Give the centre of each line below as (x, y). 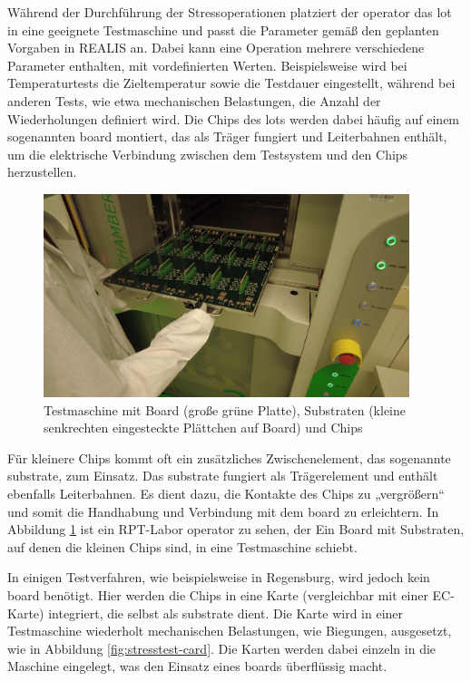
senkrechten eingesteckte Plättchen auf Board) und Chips (203, 428)
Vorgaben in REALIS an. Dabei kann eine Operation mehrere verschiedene (216, 48)
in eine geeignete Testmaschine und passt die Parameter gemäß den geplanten (223, 29)
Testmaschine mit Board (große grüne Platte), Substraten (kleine (225, 409)
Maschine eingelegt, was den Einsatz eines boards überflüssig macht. (197, 666)
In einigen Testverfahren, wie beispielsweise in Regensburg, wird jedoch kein (219, 577)
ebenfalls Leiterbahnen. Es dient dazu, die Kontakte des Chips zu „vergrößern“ (226, 493)
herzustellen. (42, 172)
